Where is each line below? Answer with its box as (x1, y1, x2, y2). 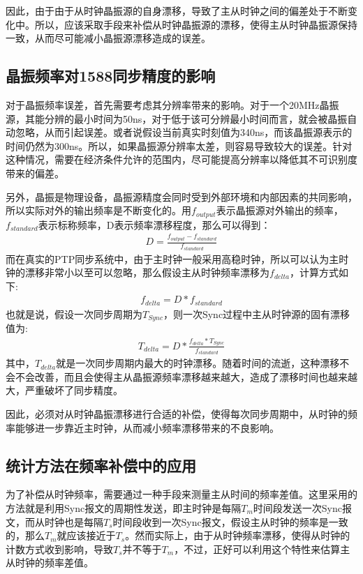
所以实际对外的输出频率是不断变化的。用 (6, 203, 191, 218)
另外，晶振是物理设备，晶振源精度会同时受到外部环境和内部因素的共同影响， (6, 189, 357, 204)
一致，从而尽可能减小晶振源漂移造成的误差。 (6, 31, 211, 45)
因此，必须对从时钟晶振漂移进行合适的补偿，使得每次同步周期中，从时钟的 (6, 406, 348, 421)
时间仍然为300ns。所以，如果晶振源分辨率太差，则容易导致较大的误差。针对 (6, 138, 353, 153)
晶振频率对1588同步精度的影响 (6, 65, 216, 86)
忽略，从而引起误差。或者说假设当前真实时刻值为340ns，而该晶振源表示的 (15, 125, 353, 139)
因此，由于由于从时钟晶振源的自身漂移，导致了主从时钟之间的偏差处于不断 (6, 3, 348, 17)
